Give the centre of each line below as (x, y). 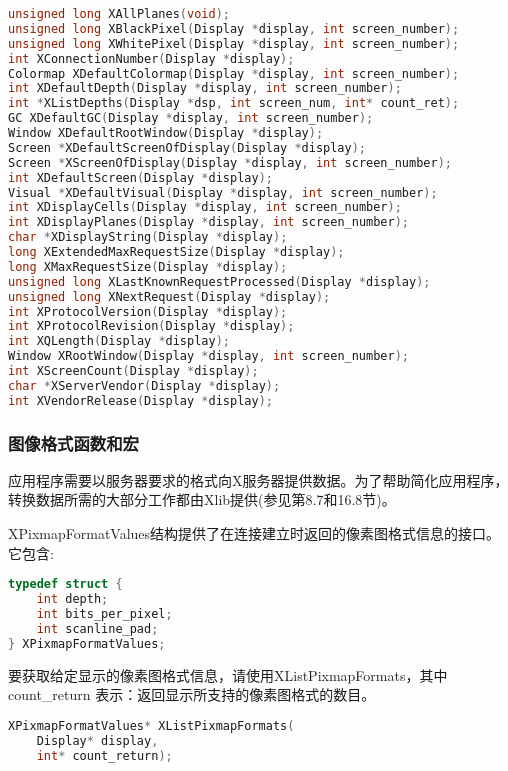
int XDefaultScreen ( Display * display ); (140, 177)
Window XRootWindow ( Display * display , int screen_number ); (208, 356)
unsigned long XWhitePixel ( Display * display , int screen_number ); (234, 43)
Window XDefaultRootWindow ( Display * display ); (166, 133)
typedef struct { (65, 584)
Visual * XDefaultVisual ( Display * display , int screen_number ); (223, 192)
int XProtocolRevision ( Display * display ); (151, 326)
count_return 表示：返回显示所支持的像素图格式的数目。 (192, 694)
